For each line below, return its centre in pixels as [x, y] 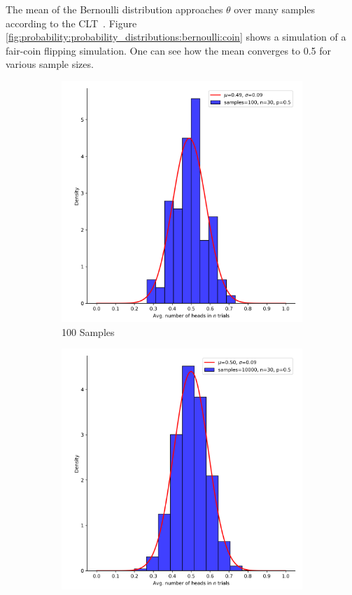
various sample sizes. [50, 64]
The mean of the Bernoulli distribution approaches [114, 9]
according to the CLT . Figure [71, 23]
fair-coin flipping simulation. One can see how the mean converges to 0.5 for [169, 50]
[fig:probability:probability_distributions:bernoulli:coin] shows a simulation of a [176, 37]
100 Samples [88, 331]
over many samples [275, 9]
